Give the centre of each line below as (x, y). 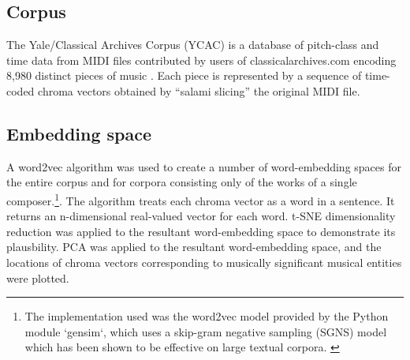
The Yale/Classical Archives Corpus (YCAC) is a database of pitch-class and (193, 45)
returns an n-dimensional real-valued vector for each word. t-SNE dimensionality (201, 216)
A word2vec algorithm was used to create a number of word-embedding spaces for (204, 166)
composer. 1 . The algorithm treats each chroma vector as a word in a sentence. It (201, 199)
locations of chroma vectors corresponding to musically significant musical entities (204, 262)
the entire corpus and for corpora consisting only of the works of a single (182, 182)
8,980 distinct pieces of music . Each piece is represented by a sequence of (184, 75)
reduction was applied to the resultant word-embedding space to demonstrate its (201, 231)
